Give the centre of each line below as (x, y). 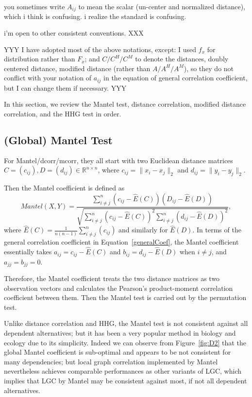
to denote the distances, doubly (182, 59)
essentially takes (28, 252)
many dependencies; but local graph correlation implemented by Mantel (111, 361)
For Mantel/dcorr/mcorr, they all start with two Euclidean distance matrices (118, 160)
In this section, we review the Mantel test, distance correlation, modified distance (125, 104)
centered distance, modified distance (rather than (77, 68)
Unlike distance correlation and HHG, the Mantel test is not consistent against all (126, 323)
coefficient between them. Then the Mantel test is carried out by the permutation (125, 297)
